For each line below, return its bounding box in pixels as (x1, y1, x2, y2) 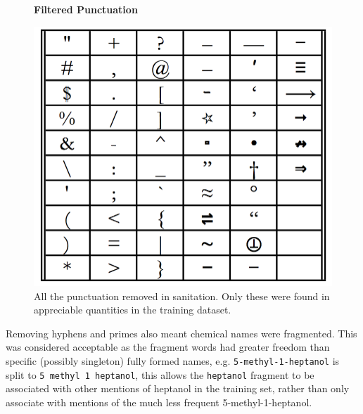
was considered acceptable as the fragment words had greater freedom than (6, 339, 330, 354)
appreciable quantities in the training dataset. (34, 302, 231, 317)
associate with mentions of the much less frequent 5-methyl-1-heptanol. (6, 394, 312, 409)
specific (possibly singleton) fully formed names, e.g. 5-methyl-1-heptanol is (6, 354, 340, 368)
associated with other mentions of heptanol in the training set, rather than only (6, 381, 350, 396)
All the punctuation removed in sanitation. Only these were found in (34, 288, 330, 303)
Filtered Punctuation (34, 2, 138, 16)
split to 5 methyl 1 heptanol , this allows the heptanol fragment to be (6, 367, 314, 382)
